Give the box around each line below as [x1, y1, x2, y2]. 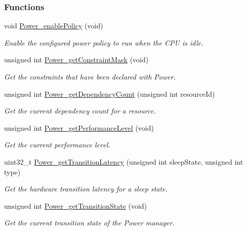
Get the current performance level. [4, 139, 110, 150]
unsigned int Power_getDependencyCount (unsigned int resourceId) [4, 88, 215, 99]
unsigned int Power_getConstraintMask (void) [4, 54, 149, 65]
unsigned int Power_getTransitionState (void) [4, 200, 147, 211]
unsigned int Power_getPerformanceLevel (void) [4, 122, 154, 133]
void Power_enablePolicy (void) [4, 20, 103, 31]
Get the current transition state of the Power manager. [4, 217, 175, 228]
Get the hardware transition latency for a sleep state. [4, 183, 168, 194]
